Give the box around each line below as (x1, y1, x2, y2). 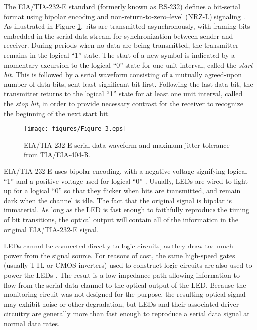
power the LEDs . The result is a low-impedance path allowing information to (4, 269, 240, 280)
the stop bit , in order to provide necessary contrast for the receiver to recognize (4, 98, 243, 108)
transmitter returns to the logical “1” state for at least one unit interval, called (4, 88, 243, 99)
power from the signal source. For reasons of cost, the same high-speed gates (4, 250, 235, 260)
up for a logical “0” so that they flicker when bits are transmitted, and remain (4, 185, 241, 196)
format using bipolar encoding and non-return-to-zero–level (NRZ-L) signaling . (4, 11, 245, 21)
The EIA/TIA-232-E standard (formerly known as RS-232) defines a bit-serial (4, 1, 240, 11)
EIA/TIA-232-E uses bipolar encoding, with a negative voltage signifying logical (4, 165, 247, 176)
